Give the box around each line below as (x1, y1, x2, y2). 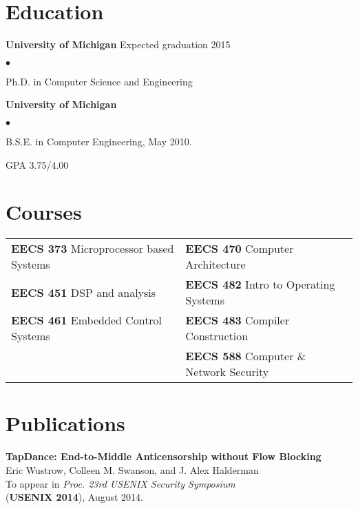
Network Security (185, 364, 269, 380)
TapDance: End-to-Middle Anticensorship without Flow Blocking (6, 449, 322, 464)
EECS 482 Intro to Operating (185, 276, 335, 293)
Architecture (185, 256, 246, 273)
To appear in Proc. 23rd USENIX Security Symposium (6, 476, 235, 490)
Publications (6, 409, 125, 437)
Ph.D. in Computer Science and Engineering (6, 74, 193, 88)
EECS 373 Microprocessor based (11, 240, 174, 257)
